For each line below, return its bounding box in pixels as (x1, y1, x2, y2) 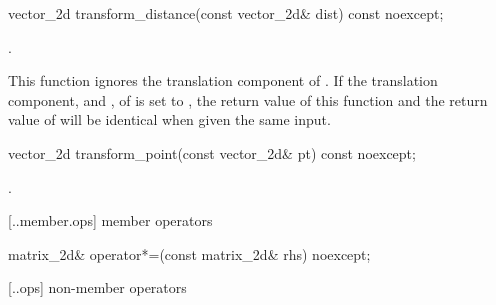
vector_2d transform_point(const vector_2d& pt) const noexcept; (8, 142, 416, 163)
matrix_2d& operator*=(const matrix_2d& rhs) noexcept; (8, 243, 371, 264)
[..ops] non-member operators (8, 277, 187, 298)
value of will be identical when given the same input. (8, 109, 331, 130)
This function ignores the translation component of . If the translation (8, 70, 438, 91)
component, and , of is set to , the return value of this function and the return (8, 89, 488, 110)
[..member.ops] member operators (8, 210, 213, 231)
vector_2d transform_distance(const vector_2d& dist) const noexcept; (8, 3, 444, 23)
